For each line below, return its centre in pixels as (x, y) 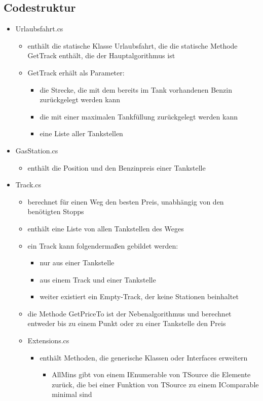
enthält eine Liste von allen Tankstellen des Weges (106, 228)
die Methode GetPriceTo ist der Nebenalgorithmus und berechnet (129, 313)
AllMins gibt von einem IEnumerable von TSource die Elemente (151, 374)
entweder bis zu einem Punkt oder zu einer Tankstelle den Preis (127, 323)
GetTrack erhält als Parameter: (76, 72)
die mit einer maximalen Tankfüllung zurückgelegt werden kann (139, 116)
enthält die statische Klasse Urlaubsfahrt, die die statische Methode (133, 45)
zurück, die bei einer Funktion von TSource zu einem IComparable (155, 384)
